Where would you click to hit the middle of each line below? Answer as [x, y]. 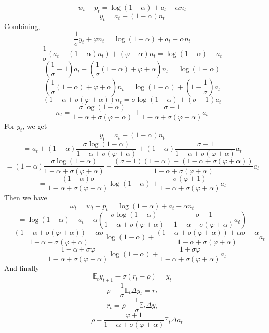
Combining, [22, 26]
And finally [22, 268]
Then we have [26, 197]
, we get [35, 126]
